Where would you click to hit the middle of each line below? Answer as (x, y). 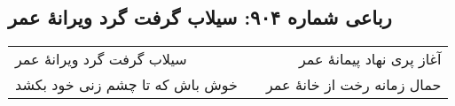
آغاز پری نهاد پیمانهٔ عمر (370, 59)
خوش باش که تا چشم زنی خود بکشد (126, 85)
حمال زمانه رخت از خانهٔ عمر (353, 85)
